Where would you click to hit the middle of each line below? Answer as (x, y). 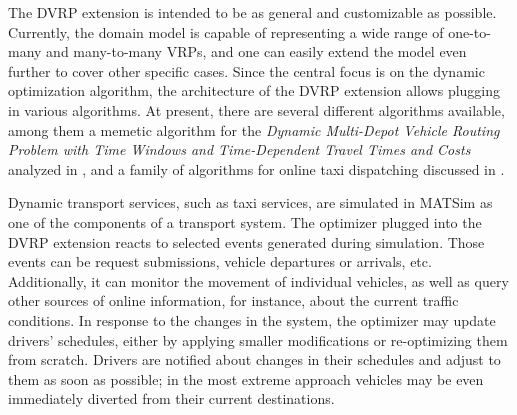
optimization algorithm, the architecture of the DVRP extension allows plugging (254, 90)
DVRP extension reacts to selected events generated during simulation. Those (246, 241)
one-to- (469, 31)
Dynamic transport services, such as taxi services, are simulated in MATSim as (250, 202)
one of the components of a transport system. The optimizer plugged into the (245, 221)
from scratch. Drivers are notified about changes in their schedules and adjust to (254, 359)
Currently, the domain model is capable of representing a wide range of (226, 31)
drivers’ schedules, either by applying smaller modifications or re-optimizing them (258, 339)
